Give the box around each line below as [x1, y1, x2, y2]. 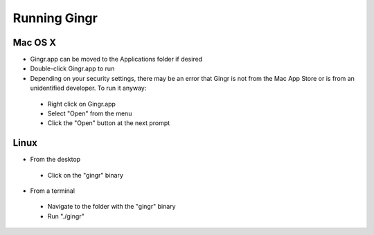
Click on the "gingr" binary [47, 171, 124, 179]
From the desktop [30, 156, 81, 164]
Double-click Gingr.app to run [30, 64, 115, 73]
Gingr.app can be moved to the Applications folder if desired [30, 55, 203, 64]
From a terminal [30, 187, 75, 195]
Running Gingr [12, 10, 98, 26]
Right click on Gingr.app [47, 100, 116, 108]
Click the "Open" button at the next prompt [47, 119, 170, 127]
